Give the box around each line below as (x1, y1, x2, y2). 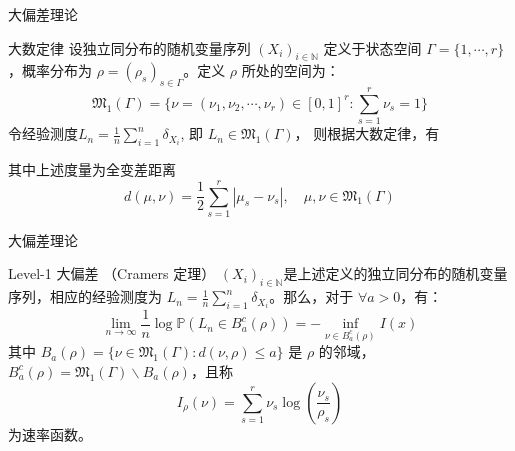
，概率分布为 (8, 60, 92, 81)
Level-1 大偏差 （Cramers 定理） (8, 263, 216, 284)
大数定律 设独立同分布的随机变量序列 (8, 37, 251, 58)
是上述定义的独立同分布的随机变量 (283, 263, 508, 284)
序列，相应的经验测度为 (8, 286, 162, 307)
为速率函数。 (8, 423, 92, 444)
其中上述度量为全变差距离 (8, 159, 176, 180)
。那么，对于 (269, 286, 354, 307)
